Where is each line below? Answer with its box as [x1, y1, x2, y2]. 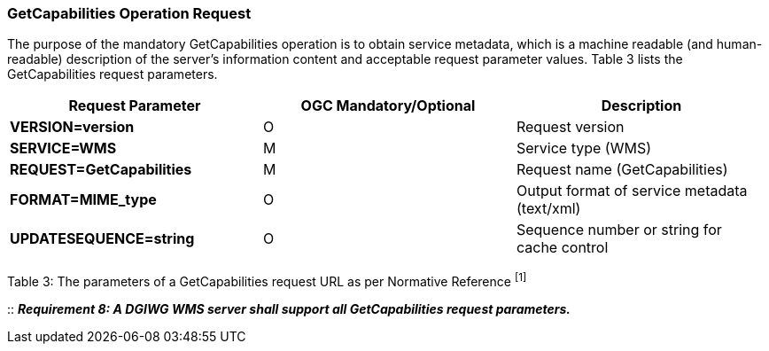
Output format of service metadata [516, 182, 748, 200]
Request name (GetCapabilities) [516, 160, 728, 179]
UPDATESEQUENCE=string [10, 230, 195, 248]
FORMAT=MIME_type [10, 191, 157, 209]
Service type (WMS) [516, 139, 651, 158]
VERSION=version [10, 118, 135, 136]
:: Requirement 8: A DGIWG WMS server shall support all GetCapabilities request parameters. [7, 301, 571, 317]
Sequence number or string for [516, 221, 722, 239]
